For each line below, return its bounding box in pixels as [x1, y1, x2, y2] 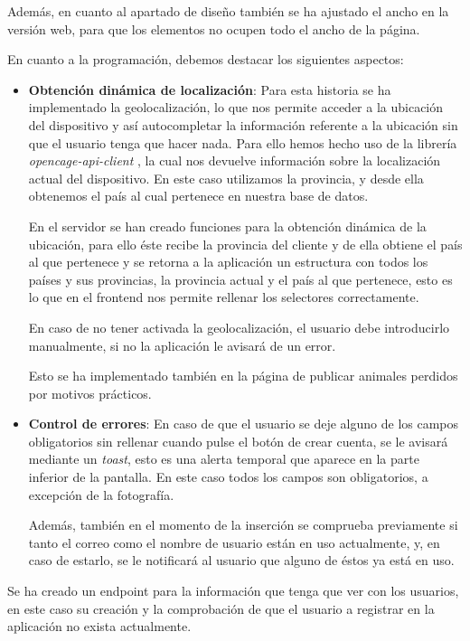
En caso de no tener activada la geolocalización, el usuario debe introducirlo [28, 317, 450, 336]
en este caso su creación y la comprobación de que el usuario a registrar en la [7, 599, 435, 617]
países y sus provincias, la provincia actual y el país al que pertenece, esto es [28, 269, 453, 288]
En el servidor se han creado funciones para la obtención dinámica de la [28, 216, 427, 235]
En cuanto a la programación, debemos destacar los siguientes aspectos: [7, 50, 404, 69]
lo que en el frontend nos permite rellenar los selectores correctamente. [28, 288, 419, 306]
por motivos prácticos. [28, 383, 152, 402]
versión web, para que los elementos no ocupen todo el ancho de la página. [7, 19, 420, 38]
